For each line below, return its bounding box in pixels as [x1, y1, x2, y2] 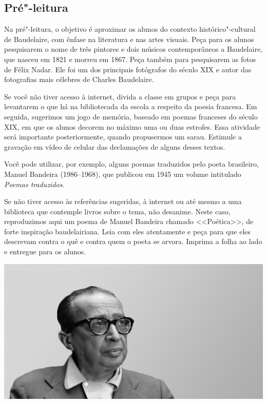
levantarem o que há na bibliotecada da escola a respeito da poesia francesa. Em [4, 101, 257, 112]
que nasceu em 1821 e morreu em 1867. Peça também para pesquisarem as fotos [4, 53, 256, 64]
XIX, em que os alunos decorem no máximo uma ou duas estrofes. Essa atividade [4, 121, 260, 132]
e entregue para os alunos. [4, 246, 86, 257]
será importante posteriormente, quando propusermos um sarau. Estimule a [4, 131, 242, 142]
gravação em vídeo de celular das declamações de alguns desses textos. [4, 141, 225, 152]
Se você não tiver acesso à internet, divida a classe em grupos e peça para [4, 91, 236, 102]
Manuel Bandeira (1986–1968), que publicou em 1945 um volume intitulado [4, 168, 241, 179]
